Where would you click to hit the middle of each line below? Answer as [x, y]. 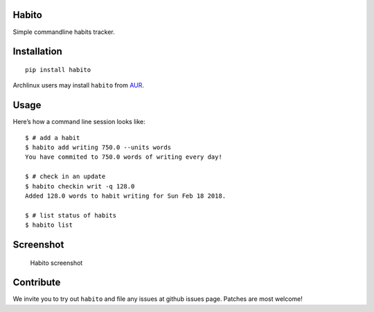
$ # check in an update [65, 176]
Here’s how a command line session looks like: [79, 122]
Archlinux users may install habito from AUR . [79, 85]
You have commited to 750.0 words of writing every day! [124, 157]
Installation [37, 52]
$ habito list [49, 225]
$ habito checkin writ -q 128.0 [80, 186]
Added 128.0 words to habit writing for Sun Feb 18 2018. [126, 196]
